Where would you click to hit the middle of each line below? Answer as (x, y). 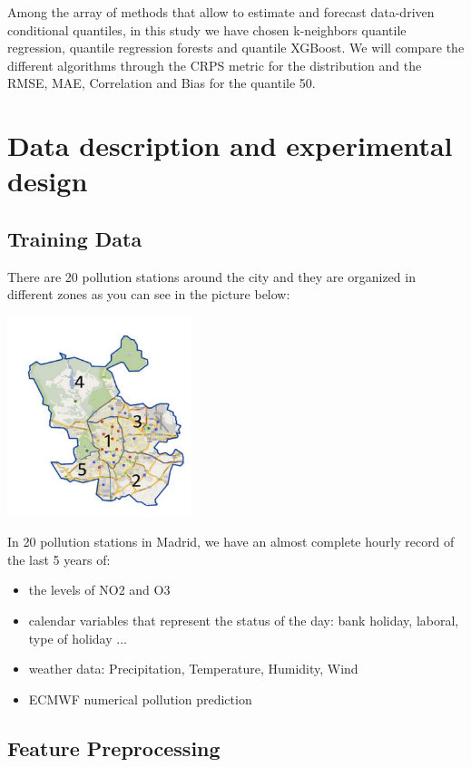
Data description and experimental (230, 146)
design (48, 181)
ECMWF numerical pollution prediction (140, 699)
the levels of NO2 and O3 (99, 590)
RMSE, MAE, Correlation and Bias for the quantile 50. (162, 83)
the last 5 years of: (59, 559)
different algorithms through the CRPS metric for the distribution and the (215, 65)
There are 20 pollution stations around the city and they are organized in (211, 276)
